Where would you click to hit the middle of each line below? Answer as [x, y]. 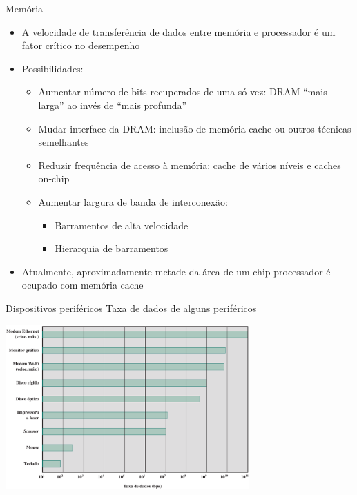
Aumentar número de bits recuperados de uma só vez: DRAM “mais [183, 91]
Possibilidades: [52, 68]
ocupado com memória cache [83, 285]
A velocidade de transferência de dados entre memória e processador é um [178, 31]
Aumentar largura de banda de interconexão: [133, 201]
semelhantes [64, 142]
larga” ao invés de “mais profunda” [113, 105]
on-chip [54, 178]
